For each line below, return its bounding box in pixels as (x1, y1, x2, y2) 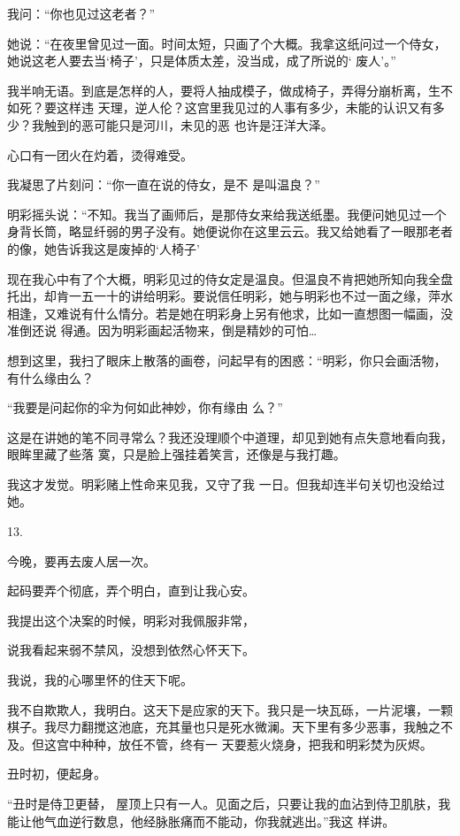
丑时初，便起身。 (7, 764, 106, 783)
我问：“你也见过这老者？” (7, 4, 156, 22)
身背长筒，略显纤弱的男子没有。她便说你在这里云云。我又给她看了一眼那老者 (7, 222, 453, 241)
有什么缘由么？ (7, 368, 94, 387)
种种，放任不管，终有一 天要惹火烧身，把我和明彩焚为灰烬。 (80, 734, 433, 753)
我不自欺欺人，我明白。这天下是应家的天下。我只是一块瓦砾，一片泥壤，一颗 (7, 700, 453, 718)
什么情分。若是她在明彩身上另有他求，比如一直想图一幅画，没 (93, 303, 453, 322)
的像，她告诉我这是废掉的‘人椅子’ (7, 239, 200, 257)
